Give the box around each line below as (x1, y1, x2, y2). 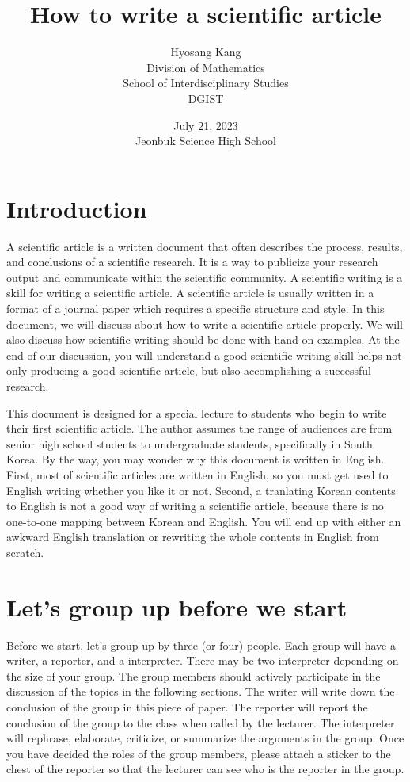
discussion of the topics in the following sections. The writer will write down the (6, 683, 395, 700)
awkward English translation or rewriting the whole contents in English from (6, 528, 379, 545)
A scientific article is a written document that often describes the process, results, (6, 238, 403, 254)
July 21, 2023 (173, 116, 238, 133)
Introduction (6, 192, 147, 224)
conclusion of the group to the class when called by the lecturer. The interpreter (6, 714, 395, 731)
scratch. (6, 544, 44, 560)
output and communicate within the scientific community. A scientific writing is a (6, 269, 403, 285)
